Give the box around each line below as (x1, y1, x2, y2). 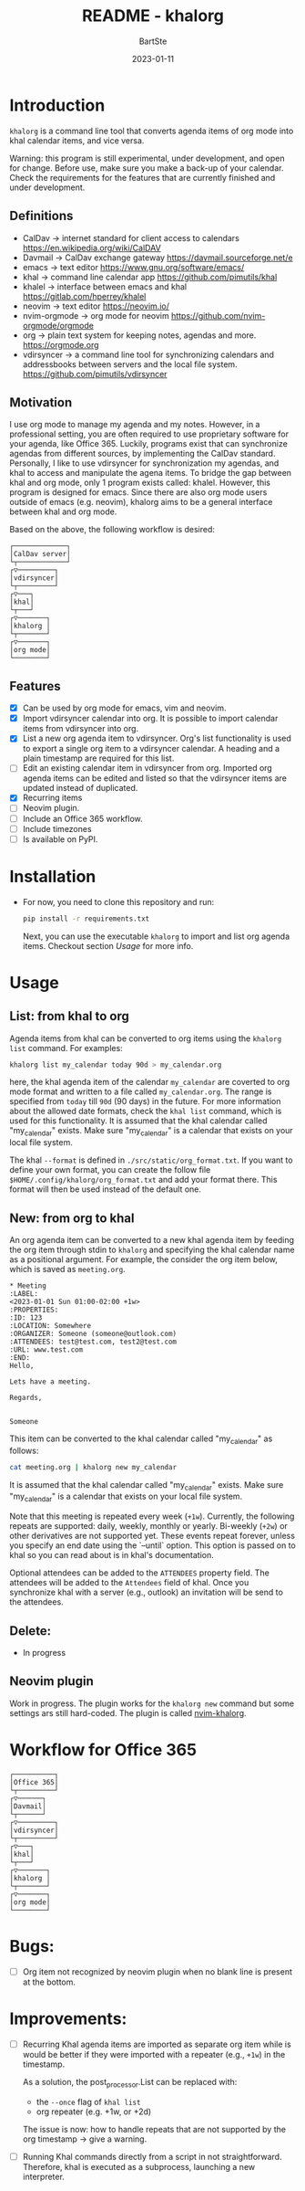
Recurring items (22, 792, 83, 804)
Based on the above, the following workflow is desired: (9, 524, 216, 535)
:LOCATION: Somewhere (9, 1321, 92, 1330)
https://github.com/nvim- (171, 310, 266, 321)
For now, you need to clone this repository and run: (22, 896, 215, 907)
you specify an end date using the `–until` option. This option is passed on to (9, 1540, 296, 1551)
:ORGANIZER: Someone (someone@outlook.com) (9, 1329, 178, 1338)
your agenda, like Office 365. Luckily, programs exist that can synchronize (9, 438, 289, 449)
